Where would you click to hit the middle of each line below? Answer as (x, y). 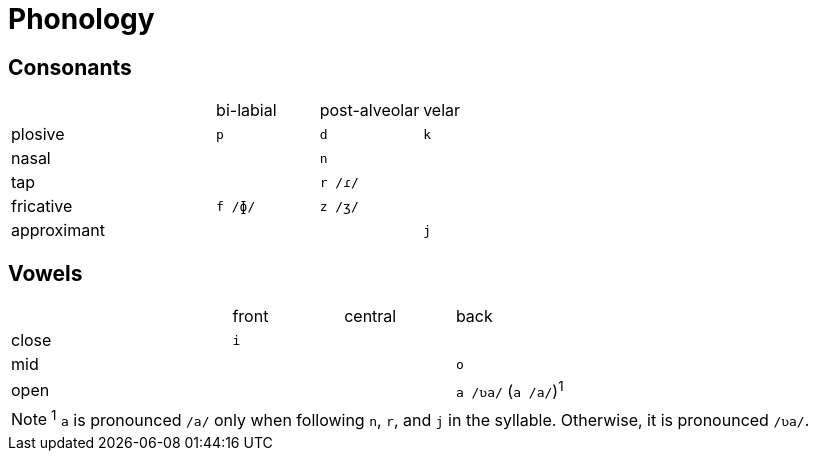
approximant (58, 230)
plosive (38, 134)
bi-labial (246, 110)
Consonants (70, 67)
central (370, 316)
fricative (42, 206)
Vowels (45, 273)
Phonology (81, 19)
